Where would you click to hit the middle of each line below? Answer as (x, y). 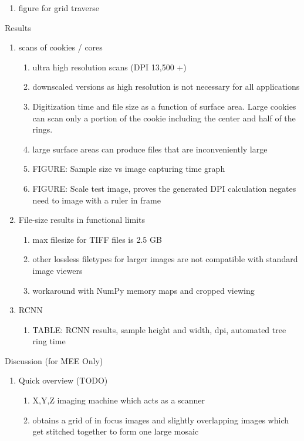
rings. (43, 129)
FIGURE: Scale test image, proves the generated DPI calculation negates (164, 188)
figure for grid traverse (59, 8)
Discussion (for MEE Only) (54, 360)
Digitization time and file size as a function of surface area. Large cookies (164, 106)
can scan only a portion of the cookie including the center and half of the (164, 118)
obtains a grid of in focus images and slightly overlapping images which (161, 420)
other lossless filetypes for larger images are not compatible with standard (165, 259)
